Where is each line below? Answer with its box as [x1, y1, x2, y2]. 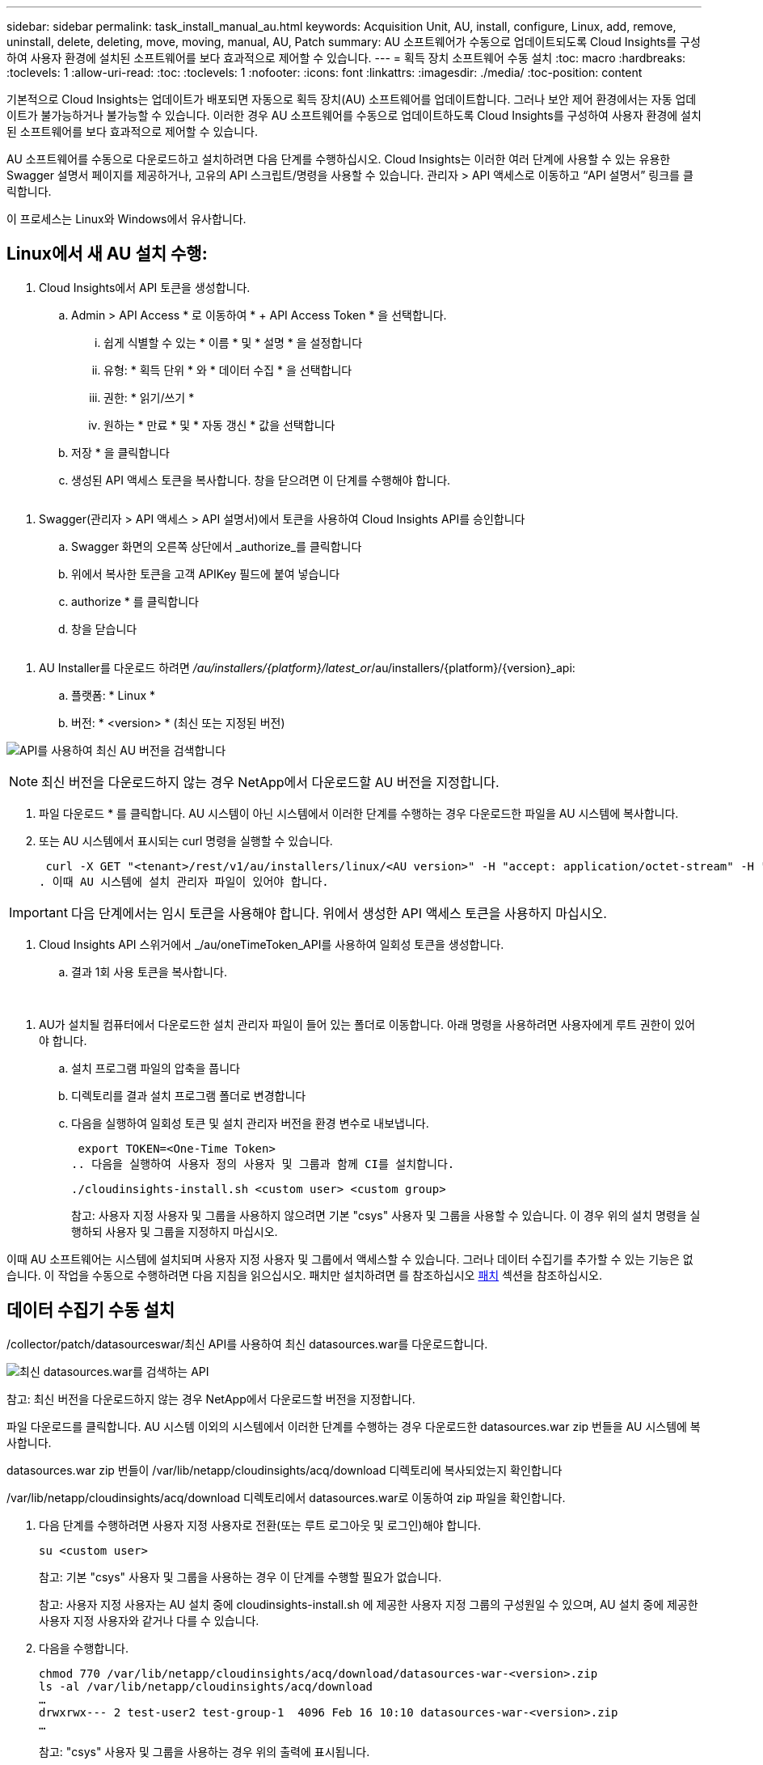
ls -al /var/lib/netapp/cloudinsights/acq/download [39, 1679, 373, 1693]
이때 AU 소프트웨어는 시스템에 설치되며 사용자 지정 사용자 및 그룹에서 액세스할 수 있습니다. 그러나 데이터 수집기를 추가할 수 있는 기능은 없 [6, 1251, 693, 1266]
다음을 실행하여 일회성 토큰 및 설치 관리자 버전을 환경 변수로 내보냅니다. [71, 1115, 429, 1130]
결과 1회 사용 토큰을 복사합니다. [71, 964, 227, 979]
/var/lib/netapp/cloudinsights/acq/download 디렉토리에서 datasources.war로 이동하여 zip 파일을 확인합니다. [6, 1490, 566, 1505]
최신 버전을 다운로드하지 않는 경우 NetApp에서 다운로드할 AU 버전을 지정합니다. [41, 773, 500, 790]
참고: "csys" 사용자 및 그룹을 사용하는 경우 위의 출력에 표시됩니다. [39, 1744, 370, 1759]
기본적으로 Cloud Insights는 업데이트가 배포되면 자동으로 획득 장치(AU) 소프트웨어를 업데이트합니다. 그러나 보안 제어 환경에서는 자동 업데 [6, 92, 697, 106]
